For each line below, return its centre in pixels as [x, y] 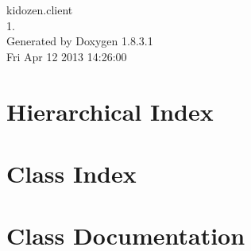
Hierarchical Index [110, 111]
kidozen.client [40, 10]
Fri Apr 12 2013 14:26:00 [67, 56]
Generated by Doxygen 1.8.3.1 [80, 41]
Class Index [71, 173]
